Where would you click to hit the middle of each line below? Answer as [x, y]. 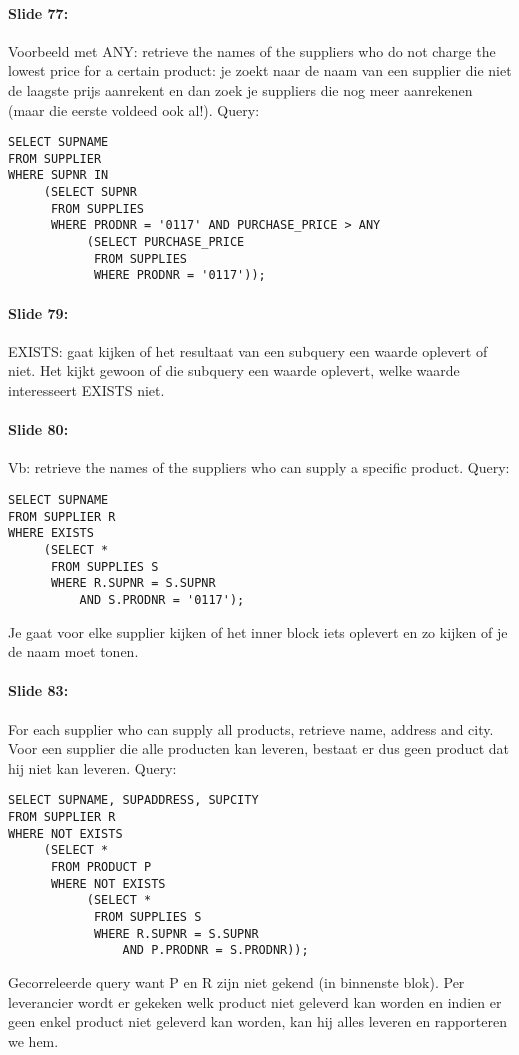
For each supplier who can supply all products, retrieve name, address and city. [251, 728]
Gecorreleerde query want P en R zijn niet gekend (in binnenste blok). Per [236, 981]
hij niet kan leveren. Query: [92, 767]
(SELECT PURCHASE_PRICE [165, 242]
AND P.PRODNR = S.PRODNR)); [215, 950]
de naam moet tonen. [73, 651]
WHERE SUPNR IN [58, 175]
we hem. [33, 1040]
